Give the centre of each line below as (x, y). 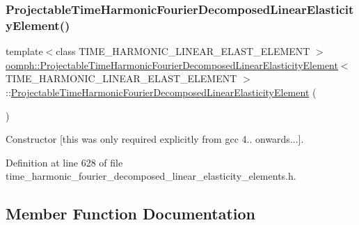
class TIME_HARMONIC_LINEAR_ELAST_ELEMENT (183, 51)
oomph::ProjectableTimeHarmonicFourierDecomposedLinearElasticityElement (172, 64)
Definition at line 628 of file (64, 162)
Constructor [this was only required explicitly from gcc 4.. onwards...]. (155, 139)
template (24, 51)
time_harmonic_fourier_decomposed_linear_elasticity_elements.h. (151, 176)
